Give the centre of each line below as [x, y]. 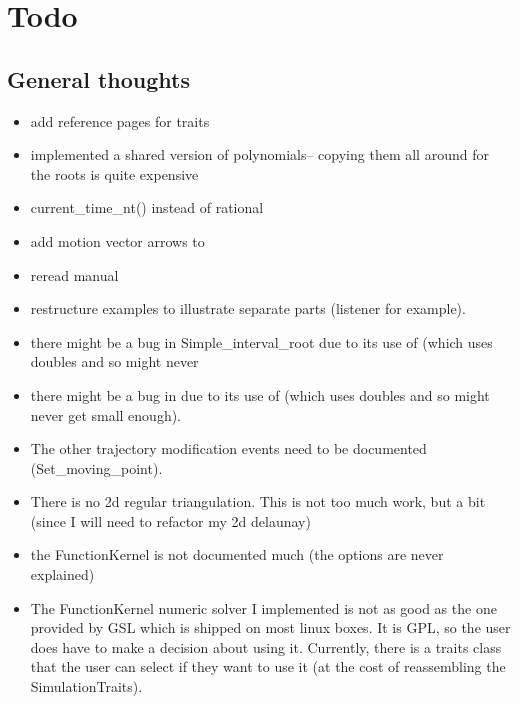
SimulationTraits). [86, 686]
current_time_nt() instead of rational [147, 207]
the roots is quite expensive [114, 173]
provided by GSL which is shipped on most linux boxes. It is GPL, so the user [270, 627]
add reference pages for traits [120, 120]
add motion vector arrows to [117, 240]
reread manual [74, 274]
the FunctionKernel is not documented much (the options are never [237, 554]
